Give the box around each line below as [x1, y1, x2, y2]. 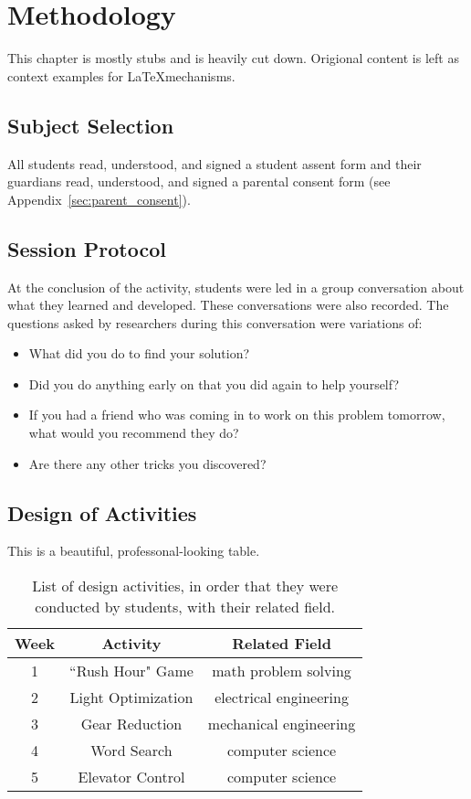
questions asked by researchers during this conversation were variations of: [7, 313, 423, 332]
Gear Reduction [80, 713, 183, 735]
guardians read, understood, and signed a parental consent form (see [7, 172, 391, 191]
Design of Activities [7, 498, 197, 527]
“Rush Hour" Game [69, 660, 194, 682]
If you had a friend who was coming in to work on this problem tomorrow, [28, 405, 445, 424]
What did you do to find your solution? [28, 344, 250, 363]
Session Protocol [7, 234, 166, 262]
